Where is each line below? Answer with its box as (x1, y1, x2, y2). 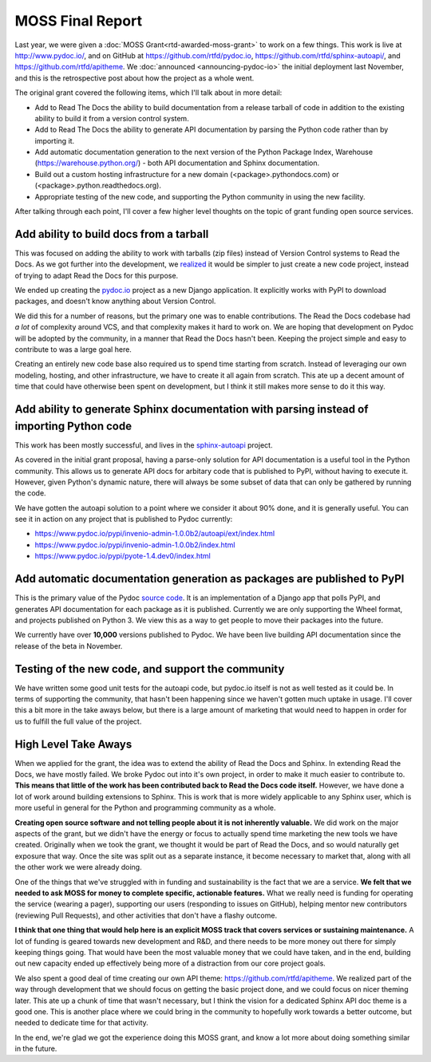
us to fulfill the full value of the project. (14, 717, 142, 726)
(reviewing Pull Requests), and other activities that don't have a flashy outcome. (14, 910, 278, 920)
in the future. (14, 1044, 57, 1053)
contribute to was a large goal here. (14, 345, 132, 354)
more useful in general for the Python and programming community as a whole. (14, 803, 276, 813)
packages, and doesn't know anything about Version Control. (14, 296, 216, 306)
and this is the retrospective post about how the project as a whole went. (14, 73, 255, 83)
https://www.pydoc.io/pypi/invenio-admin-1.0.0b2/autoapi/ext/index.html (34, 529, 275, 539)
